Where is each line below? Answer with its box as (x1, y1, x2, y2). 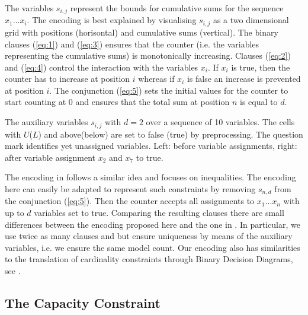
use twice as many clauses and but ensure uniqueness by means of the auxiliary (5, 230, 293, 242)
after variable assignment (5, 151, 96, 163)
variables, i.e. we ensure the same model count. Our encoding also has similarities (5, 241, 300, 253)
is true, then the (231, 61, 290, 73)
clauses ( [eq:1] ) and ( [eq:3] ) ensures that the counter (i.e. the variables (5, 37, 259, 50)
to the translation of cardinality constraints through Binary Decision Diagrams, (5, 253, 293, 265)
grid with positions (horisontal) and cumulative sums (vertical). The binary (5, 26, 278, 38)
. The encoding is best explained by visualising (27, 14, 197, 26)
